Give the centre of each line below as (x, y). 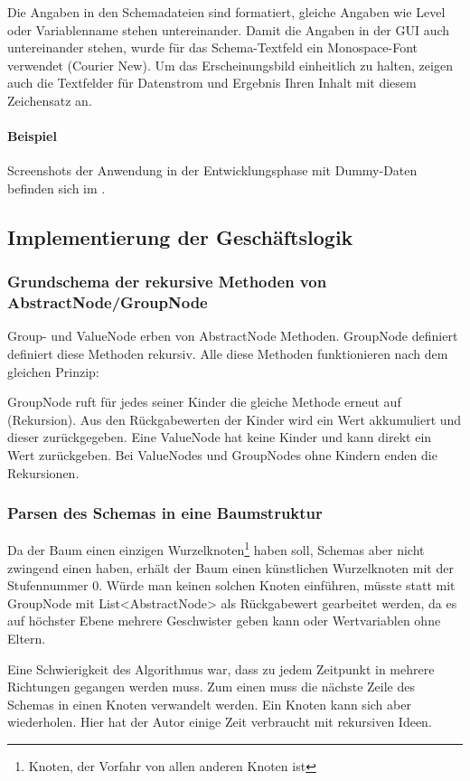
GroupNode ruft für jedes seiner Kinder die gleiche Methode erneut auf (204, 402)
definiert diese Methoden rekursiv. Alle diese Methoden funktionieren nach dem (228, 354)
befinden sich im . (56, 188)
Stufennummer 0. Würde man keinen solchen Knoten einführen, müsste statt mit (231, 585)
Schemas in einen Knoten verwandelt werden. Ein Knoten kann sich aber (209, 704)
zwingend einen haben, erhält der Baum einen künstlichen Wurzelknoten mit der (230, 567)
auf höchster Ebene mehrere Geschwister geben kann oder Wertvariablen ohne (224, 621)
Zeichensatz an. (50, 100)
